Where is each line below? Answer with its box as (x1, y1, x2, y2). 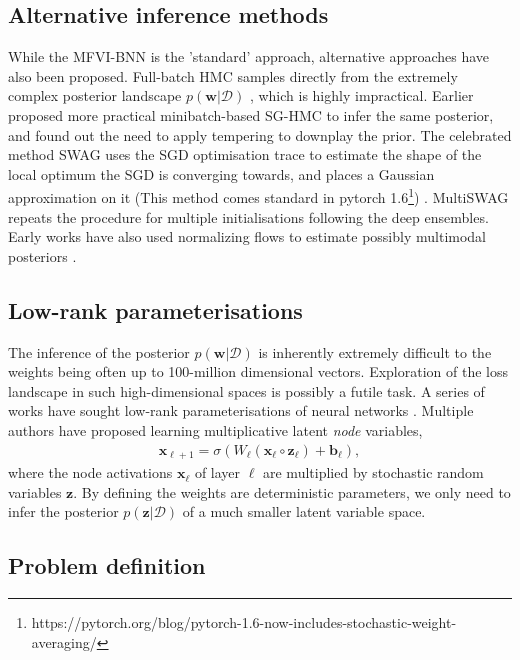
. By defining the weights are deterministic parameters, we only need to (73, 481, 511, 502)
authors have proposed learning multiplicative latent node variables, (8, 419, 423, 440)
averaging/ (31, 631, 97, 652)
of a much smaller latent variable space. (182, 501, 426, 522)
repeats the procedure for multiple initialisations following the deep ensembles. (8, 206, 489, 227)
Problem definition (8, 550, 206, 581)
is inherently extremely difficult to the (258, 341, 492, 362)
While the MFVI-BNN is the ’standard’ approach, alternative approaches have (8, 46, 490, 67)
